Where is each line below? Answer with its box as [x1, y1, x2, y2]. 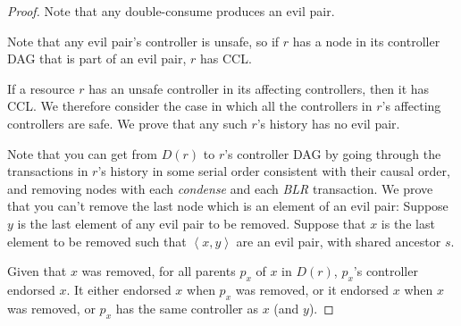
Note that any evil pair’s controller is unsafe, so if [7, 31, 280, 50]
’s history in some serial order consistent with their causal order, [97, 162, 450, 180]
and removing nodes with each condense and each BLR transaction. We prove [7, 179, 433, 197]
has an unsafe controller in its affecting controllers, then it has [88, 79, 430, 97]
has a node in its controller [292, 31, 440, 50]
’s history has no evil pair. [256, 113, 400, 132]
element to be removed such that [7, 231, 187, 250]
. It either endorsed [66, 280, 172, 298]
